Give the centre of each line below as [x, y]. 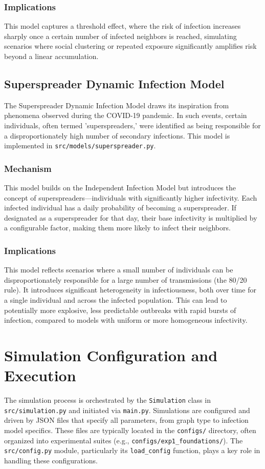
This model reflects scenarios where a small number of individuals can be [119, 270]
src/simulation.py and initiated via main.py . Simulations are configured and [127, 410]
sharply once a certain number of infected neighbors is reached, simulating [120, 36]
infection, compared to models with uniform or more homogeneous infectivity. [126, 320]
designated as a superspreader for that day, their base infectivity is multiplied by [131, 217]
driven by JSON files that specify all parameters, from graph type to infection [126, 420]
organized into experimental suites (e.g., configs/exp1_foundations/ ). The [124, 440]
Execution [40, 375]
